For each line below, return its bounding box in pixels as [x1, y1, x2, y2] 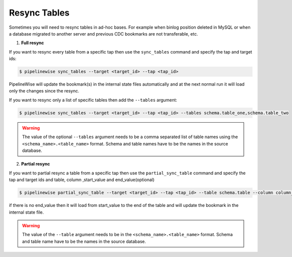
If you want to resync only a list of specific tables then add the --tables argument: [9, 97, 178, 103]
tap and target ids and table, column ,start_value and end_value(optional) [9, 177, 155, 183]
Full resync [21, 40, 44, 46]
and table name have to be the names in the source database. [22, 239, 146, 244]
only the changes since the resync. [9, 88, 80, 94]
